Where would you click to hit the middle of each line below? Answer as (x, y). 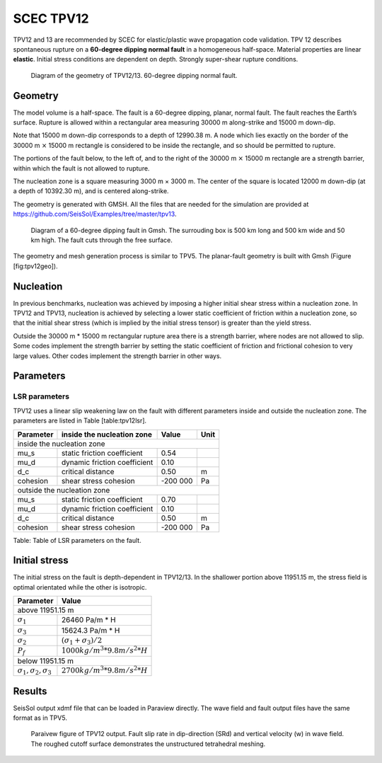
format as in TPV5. (40, 718)
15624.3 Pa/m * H (91, 630)
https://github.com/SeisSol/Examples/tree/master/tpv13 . (95, 214)
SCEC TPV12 (51, 18)
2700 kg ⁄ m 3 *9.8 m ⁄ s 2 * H (104, 670)
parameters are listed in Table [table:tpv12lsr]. (80, 420)
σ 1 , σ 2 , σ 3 (35, 671)
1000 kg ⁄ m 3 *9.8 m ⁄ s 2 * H (104, 650)
